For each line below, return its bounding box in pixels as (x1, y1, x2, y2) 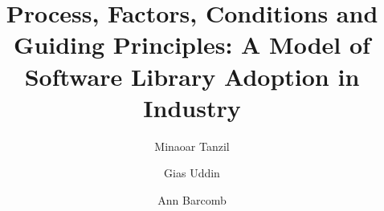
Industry (143, 91, 241, 124)
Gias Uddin (164, 164, 220, 181)
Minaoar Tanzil (154, 137, 230, 154)
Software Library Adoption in (24, 59, 360, 92)
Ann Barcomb (157, 191, 227, 208)
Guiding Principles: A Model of (14, 28, 370, 61)
